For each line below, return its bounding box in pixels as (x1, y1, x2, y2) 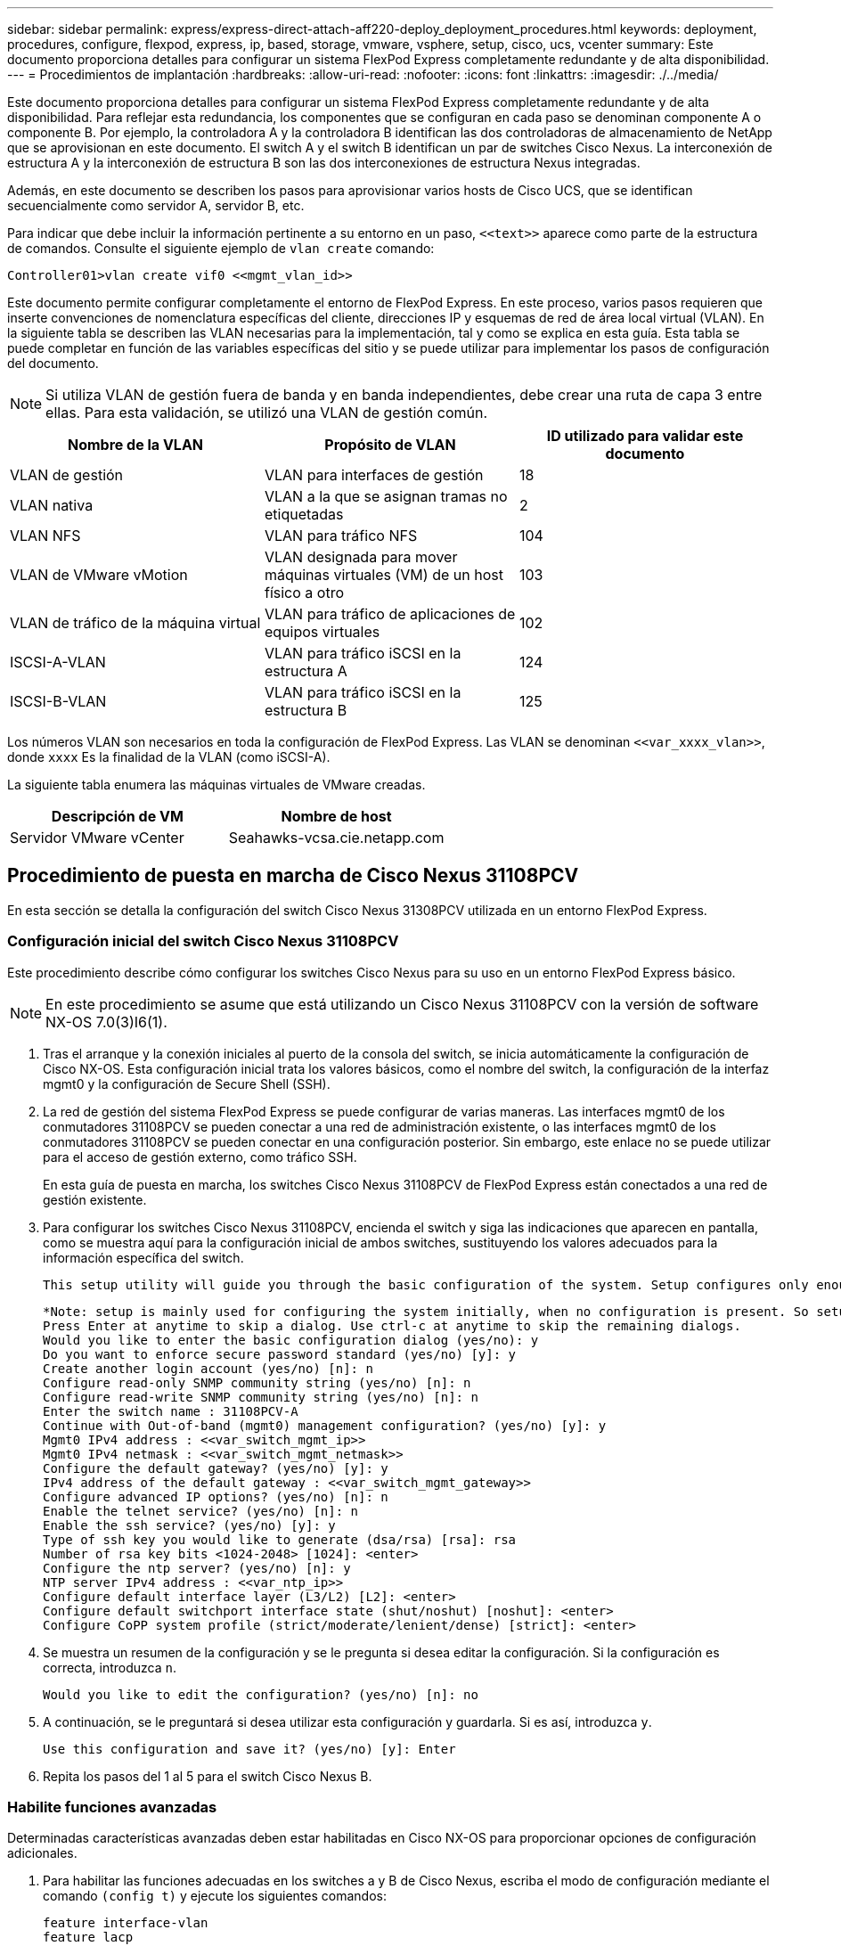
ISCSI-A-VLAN (10, 653, 106, 671)
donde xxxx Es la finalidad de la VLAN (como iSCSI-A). (7, 749, 331, 764)
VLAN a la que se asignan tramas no (264, 487, 508, 505)
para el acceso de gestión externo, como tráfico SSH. (43, 1149, 357, 1165)
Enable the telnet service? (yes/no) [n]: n (43, 1503, 359, 1518)
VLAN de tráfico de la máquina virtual (10, 614, 261, 632)
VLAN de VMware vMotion (10, 566, 188, 584)
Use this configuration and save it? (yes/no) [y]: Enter (43, 1741, 456, 1756)
